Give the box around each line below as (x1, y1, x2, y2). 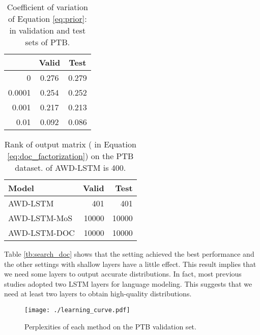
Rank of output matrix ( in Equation (4, 138, 136, 150)
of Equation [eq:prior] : (8, 13, 87, 24)
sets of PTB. (25, 36, 70, 48)
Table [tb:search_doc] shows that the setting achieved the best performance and (4, 249, 254, 259)
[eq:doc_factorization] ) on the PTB (7, 150, 134, 162)
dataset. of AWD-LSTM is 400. (15, 162, 126, 173)
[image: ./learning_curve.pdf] (24, 306, 130, 314)
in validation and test (9, 24, 86, 36)
